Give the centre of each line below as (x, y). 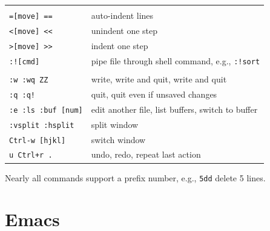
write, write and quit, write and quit (159, 79)
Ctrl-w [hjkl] (38, 140)
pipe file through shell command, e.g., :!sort (176, 60)
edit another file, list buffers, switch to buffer (174, 109)
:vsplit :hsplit (42, 125)
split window (115, 124)
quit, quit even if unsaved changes (154, 94)
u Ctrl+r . (31, 156)
